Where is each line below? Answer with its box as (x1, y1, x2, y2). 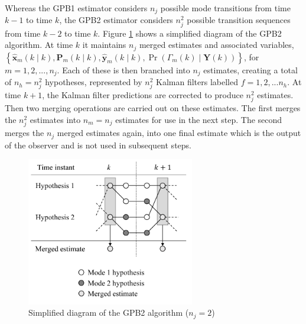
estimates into (30, 114, 81, 126)
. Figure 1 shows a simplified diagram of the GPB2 (97, 27, 282, 39)
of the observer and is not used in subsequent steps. (5, 138, 191, 151)
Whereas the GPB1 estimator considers (5, 2, 148, 14)
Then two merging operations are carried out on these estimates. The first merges (5, 102, 301, 114)
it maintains (82, 38, 126, 51)
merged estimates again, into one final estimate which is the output (57, 127, 301, 139)
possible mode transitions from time (160, 2, 291, 14)
